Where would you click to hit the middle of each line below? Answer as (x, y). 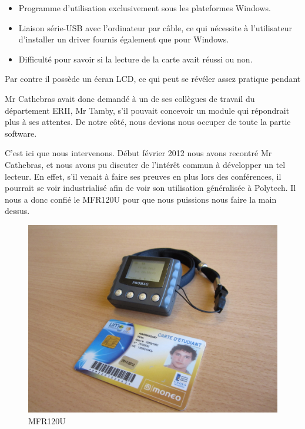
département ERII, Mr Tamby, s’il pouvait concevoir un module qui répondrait (147, 110)
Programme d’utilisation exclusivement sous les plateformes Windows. (145, 8)
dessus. (17, 211)
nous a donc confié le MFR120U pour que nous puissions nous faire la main (141, 199)
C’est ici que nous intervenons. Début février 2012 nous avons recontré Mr (138, 153)
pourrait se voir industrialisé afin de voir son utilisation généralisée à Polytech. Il (150, 188)
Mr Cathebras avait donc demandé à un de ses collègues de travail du (130, 98)
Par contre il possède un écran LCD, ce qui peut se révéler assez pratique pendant (153, 79)
